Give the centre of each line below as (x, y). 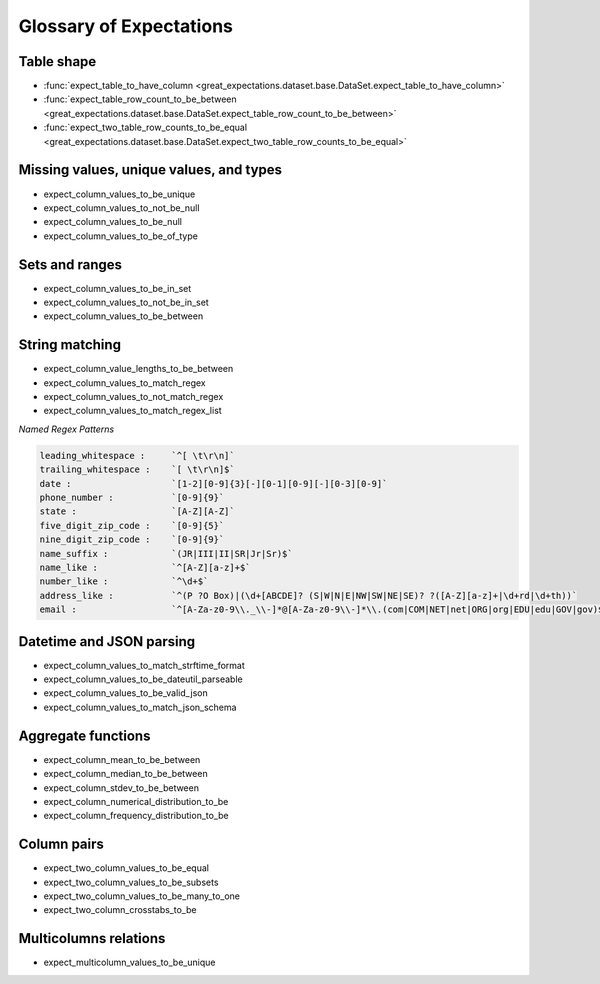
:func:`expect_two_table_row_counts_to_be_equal (145, 127)
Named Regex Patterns (66, 429)
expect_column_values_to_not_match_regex (133, 397)
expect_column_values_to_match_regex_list (132, 411)
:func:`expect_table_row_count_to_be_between (140, 99)
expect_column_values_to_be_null (112, 222)
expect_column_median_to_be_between (126, 774)
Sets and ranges (70, 264)
